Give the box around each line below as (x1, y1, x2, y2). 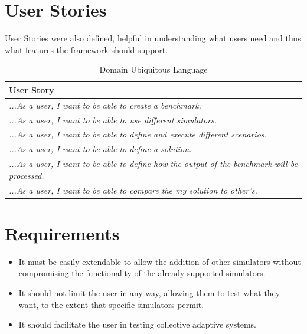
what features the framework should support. (5, 43, 168, 55)
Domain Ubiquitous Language (99, 63, 208, 76)
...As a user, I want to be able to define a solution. (9, 143, 192, 155)
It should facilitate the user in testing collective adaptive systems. (18, 318, 256, 330)
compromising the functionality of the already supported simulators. (18, 267, 266, 279)
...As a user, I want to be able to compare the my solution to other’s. (9, 184, 257, 196)
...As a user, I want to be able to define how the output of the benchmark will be (9, 158, 298, 170)
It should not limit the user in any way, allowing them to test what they (18, 286, 280, 299)
